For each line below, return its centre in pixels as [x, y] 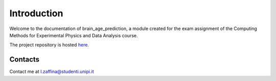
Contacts [25, 59]
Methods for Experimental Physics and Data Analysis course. [74, 35]
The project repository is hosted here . [49, 45]
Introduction [36, 13]
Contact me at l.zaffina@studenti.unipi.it [52, 72]
